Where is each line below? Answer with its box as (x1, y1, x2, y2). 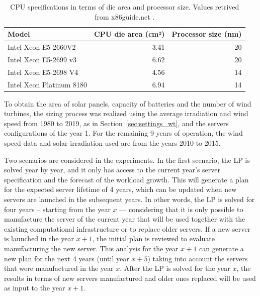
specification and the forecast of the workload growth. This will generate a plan (4, 174, 249, 184)
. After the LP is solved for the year (120, 263, 230, 273)
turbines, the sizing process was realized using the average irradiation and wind (4, 108, 248, 119)
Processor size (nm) (171, 29, 242, 39)
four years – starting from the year (4, 204, 111, 214)
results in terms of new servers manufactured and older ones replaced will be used (4, 272, 256, 283)
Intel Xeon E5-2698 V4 (8, 66, 78, 77)
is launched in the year (4, 233, 74, 244)
